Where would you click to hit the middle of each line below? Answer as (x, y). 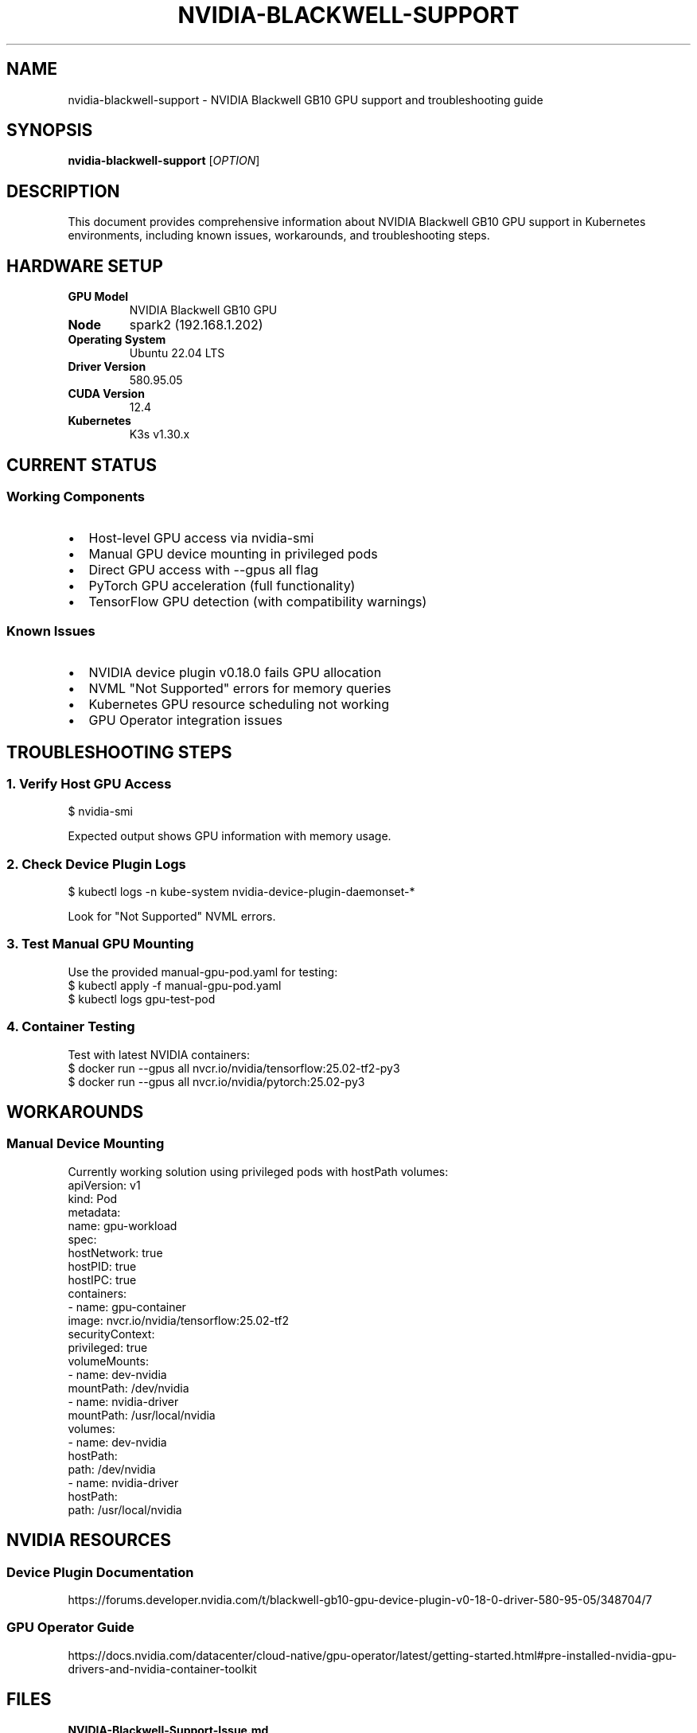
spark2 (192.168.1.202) (196, 325)
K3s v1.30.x (160, 434)
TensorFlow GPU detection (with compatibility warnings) (258, 602)
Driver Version (107, 367)
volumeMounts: (108, 1361)
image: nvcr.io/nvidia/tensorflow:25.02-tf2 (179, 1320)
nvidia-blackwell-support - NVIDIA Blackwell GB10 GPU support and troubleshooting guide (306, 99)
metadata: (94, 1212)
